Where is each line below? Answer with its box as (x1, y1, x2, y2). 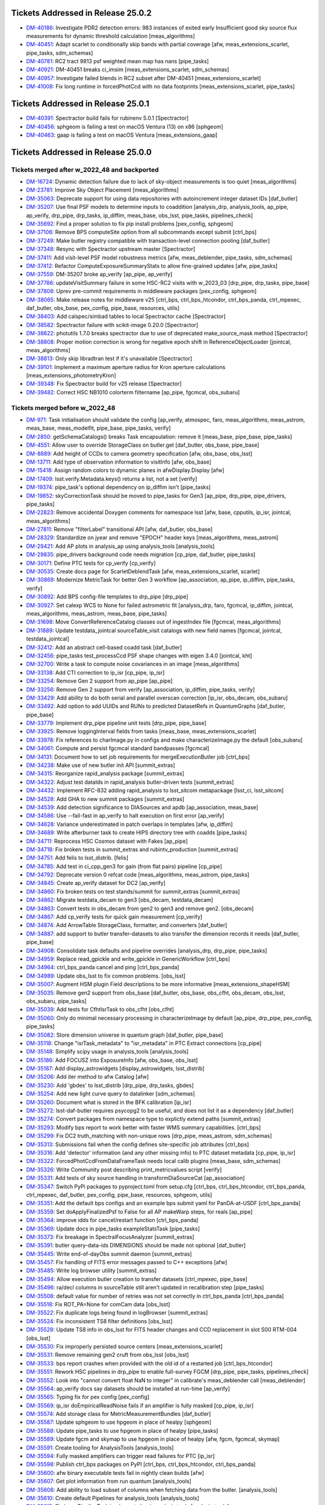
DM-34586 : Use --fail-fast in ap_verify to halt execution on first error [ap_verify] (26, 812, 225, 819)
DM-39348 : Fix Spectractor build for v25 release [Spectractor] (26, 380, 182, 388)
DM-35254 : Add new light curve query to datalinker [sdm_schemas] (26, 1090, 195, 1097)
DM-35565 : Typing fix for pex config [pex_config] (26, 1394, 150, 1401)
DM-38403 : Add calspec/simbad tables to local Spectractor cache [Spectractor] (26, 313, 226, 320)
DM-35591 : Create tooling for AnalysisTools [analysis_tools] (26, 1444, 174, 1451)
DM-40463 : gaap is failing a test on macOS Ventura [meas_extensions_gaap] (26, 131, 218, 138)
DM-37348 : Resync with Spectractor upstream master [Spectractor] (26, 246, 196, 253)
